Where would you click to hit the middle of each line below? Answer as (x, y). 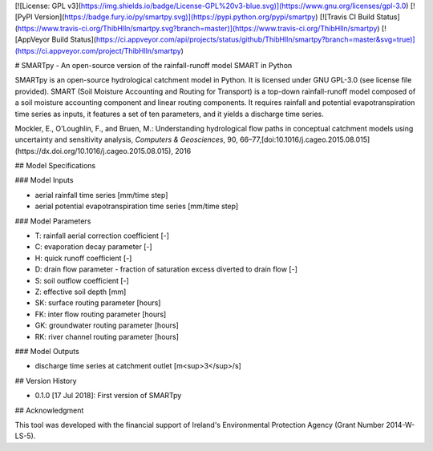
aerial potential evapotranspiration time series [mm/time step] (137, 206)
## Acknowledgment (49, 410)
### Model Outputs (47, 351)
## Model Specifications (55, 166)
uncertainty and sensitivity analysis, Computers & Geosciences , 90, (126, 139)
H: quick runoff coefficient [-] (83, 258)
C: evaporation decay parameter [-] (93, 247)
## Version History (46, 381)
